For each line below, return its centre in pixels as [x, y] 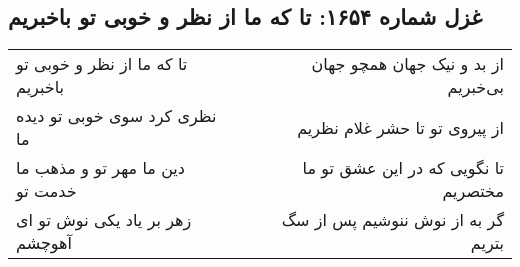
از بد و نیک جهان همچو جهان [407, 64]
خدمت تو [46, 191]
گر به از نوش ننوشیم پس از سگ [392, 220]
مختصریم [473, 191]
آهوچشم [44, 243]
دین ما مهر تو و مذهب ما [100, 168]
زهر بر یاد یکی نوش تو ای [104, 220]
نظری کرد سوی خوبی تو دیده [116, 116]
